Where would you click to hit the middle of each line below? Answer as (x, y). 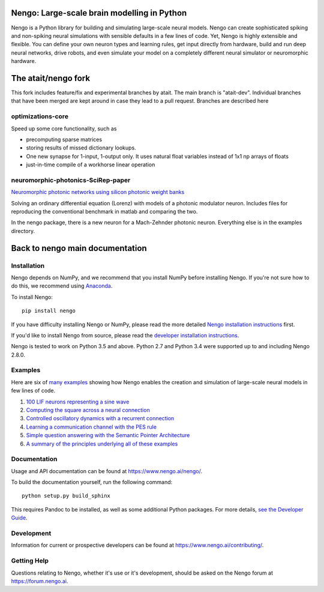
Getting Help (30, 561)
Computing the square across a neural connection (88, 410)
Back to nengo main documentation (79, 248)
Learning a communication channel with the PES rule (91, 427)
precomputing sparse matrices (64, 139)
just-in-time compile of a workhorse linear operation (91, 165)
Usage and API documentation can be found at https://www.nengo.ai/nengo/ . (106, 471)
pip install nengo (49, 311)
